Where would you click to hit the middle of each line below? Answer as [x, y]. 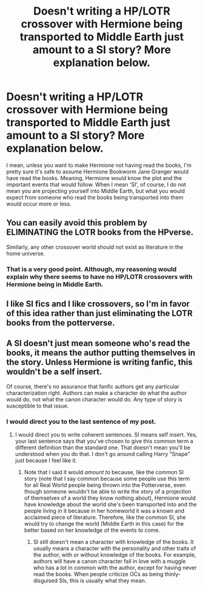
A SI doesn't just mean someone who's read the [98, 344]
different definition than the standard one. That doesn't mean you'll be [103, 448]
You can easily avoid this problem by [77, 223]
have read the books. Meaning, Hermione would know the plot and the [94, 178]
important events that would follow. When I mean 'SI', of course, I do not [96, 184]
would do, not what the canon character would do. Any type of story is [95, 399]
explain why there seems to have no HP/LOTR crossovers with [99, 277]
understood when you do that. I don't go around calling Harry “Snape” [102, 454]
